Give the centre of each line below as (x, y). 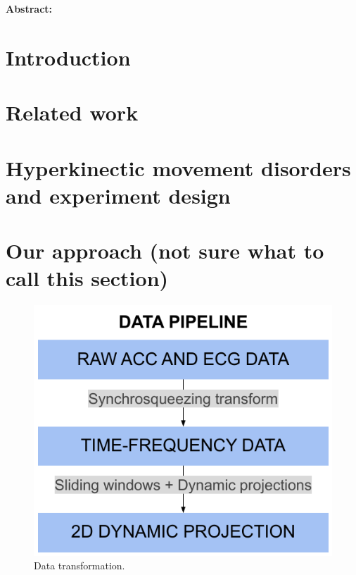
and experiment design (118, 195)
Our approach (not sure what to (165, 251)
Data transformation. (80, 565)
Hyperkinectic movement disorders (178, 167)
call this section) (87, 278)
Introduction (68, 57)
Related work (72, 112)
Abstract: (29, 8)
